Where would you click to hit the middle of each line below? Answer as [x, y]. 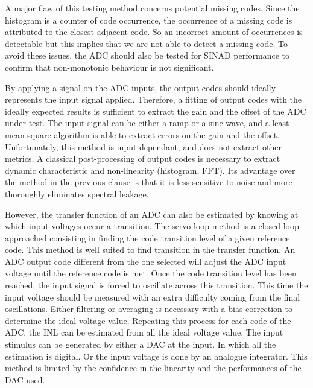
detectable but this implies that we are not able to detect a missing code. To [146, 43]
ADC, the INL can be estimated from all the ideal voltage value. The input [144, 332]
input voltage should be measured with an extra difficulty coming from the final [153, 297]
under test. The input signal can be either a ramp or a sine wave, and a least [147, 123]
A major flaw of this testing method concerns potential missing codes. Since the [152, 8]
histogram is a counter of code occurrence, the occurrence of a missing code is [149, 20]
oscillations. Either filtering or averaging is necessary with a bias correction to [149, 309]
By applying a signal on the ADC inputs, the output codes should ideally [141, 87]
